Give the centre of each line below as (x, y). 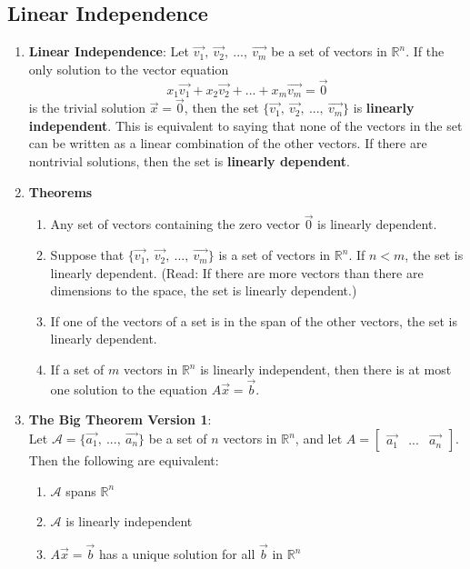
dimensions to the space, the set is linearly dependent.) (204, 290)
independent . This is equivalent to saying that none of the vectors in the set (245, 125)
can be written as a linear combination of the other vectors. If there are (228, 143)
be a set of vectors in (329, 51)
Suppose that (87, 255)
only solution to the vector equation (129, 69)
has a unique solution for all (177, 554)
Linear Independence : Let (109, 51)
